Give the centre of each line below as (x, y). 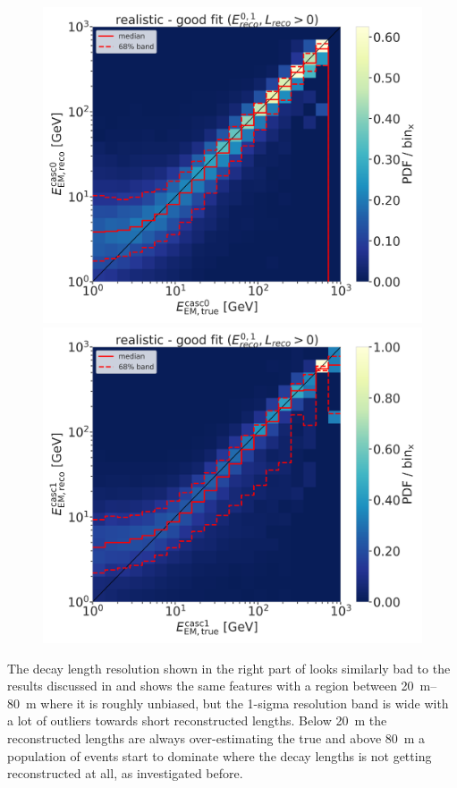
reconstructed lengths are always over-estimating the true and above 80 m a (216, 737)
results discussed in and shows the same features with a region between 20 (211, 686)
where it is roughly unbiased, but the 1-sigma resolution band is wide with (245, 703)
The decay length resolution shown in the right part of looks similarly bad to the (229, 668)
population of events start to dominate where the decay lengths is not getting (220, 755)
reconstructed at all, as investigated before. (125, 773)
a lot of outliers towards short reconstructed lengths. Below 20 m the (197, 720)
